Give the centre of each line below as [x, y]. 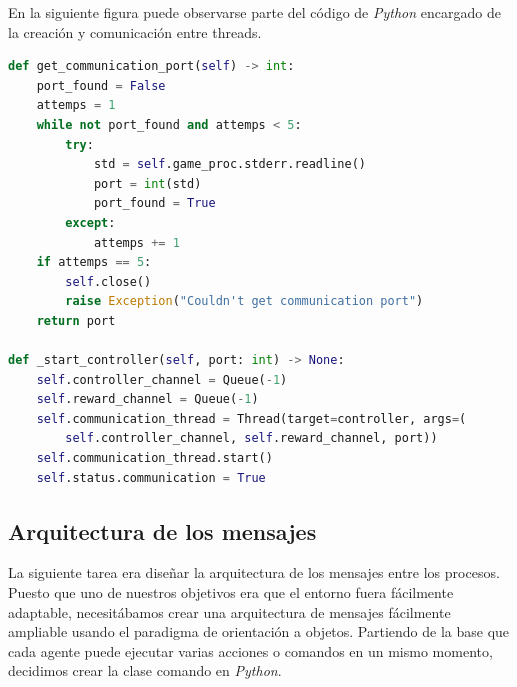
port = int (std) [147, 183]
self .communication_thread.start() [154, 458]
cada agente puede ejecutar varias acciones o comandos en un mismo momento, [250, 650]
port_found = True [154, 203]
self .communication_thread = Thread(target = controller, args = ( [251, 418]
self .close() [108, 281]
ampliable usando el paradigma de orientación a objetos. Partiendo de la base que [259, 631]
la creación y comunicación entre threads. [135, 31]
